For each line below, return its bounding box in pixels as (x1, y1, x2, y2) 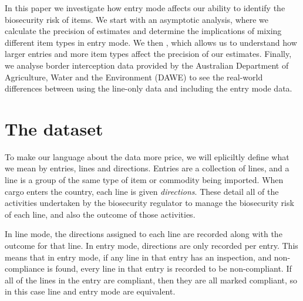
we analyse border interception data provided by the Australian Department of (5, 59, 289, 71)
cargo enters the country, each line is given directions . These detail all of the (5, 185, 279, 197)
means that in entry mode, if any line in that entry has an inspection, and (5, 251, 272, 263)
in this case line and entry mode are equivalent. (5, 285, 176, 297)
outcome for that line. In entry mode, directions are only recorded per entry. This (5, 239, 298, 252)
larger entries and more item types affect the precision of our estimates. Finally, (5, 48, 292, 60)
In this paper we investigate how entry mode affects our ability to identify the (5, 2, 285, 13)
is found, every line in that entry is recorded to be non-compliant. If (47, 262, 292, 275)
